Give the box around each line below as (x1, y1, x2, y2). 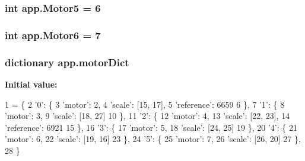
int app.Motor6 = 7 (5, 27, 101, 42)
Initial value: (5, 78, 58, 90)
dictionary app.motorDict (5, 54, 129, 69)
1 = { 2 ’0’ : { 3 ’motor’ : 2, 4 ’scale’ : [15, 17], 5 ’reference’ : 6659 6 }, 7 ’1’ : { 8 (5, 98, 285, 110)
